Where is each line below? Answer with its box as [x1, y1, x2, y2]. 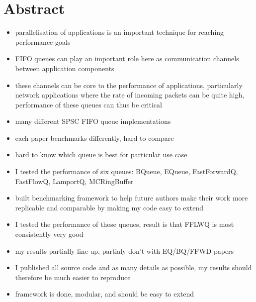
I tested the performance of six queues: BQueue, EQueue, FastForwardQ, [15, 166, 238, 177]
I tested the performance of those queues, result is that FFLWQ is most [15, 219, 234, 229]
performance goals [15, 36, 71, 47]
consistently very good [15, 229, 84, 239]
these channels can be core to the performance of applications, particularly [15, 80, 243, 90]
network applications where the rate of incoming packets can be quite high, [15, 90, 245, 100]
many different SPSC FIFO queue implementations [15, 116, 171, 126]
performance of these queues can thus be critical [15, 99, 162, 109]
